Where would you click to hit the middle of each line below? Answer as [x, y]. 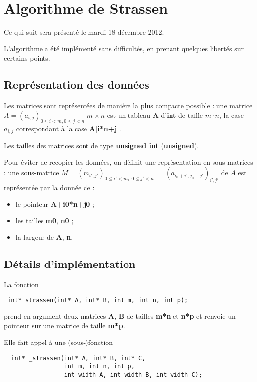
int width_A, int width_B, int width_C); [133, 374]
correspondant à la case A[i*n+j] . [68, 128]
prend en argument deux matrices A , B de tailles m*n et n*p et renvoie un [120, 316]
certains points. [27, 58]
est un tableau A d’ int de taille [155, 115]
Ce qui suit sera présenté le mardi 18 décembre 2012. [84, 32]
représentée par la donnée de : [49, 187]
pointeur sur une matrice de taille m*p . [64, 325]
